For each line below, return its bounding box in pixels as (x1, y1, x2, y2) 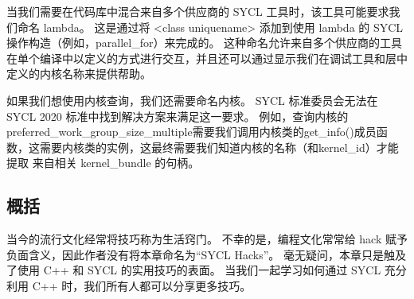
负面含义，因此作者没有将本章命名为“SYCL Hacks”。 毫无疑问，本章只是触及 (6, 246, 406, 262)
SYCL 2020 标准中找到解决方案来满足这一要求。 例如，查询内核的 (6, 107, 349, 124)
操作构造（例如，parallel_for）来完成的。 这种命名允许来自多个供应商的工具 (6, 34, 403, 51)
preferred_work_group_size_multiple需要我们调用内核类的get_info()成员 (6, 123, 377, 140)
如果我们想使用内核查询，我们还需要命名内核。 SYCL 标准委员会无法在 (6, 91, 378, 108)
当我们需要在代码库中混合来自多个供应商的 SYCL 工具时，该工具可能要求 (6, 3, 389, 19)
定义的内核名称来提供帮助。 (6, 65, 151, 82)
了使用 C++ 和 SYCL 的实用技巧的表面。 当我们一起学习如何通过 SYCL (6, 262, 381, 278)
